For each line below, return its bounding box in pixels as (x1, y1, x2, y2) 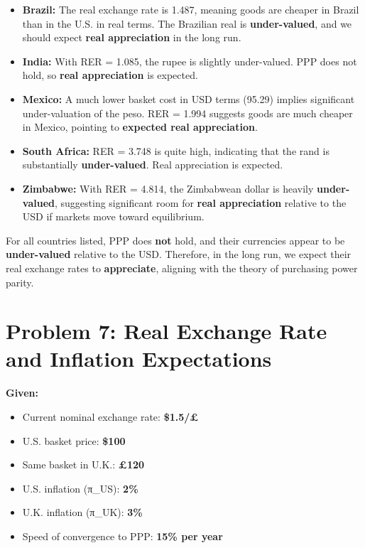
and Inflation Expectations (6, 344, 272, 373)
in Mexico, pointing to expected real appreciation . (22, 119, 258, 134)
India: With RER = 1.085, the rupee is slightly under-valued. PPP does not (22, 53, 357, 68)
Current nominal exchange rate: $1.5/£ (22, 409, 199, 424)
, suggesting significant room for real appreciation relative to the (54, 195, 347, 210)
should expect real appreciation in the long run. (22, 30, 241, 45)
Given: (6, 385, 38, 400)
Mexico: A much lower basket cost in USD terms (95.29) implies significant (22, 91, 355, 106)
